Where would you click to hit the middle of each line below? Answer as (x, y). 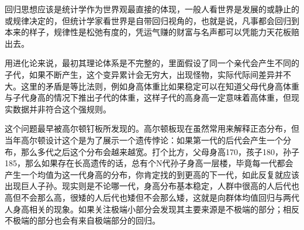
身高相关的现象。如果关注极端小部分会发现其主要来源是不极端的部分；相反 (156, 209)
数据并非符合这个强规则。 (62, 109)
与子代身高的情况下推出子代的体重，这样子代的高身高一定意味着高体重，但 (148, 97)
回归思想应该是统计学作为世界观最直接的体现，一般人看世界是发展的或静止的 (152, 9)
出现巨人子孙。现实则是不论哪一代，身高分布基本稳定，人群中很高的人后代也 (152, 186)
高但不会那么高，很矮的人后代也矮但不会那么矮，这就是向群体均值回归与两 (148, 197)
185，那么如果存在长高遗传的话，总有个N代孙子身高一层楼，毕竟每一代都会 (149, 163)
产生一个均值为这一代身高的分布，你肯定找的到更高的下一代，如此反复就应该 (152, 174)
